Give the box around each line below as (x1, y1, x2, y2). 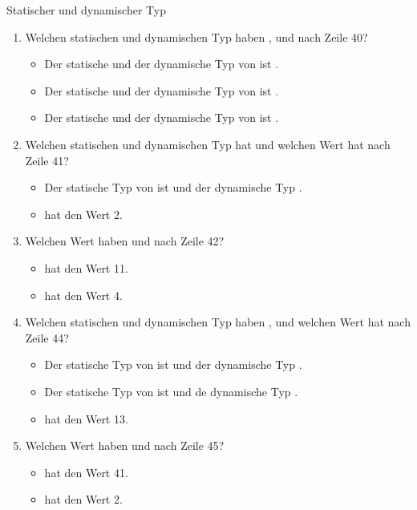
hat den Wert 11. (44, 259, 128, 276)
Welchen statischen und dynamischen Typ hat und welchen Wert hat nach (25, 136, 391, 152)
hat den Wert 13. (44, 410, 128, 427)
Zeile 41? (25, 152, 69, 168)
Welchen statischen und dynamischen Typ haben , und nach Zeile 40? (25, 28, 368, 45)
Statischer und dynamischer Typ (6, 2, 166, 18)
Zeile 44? (25, 329, 69, 346)
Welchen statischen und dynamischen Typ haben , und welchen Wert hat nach (25, 314, 411, 330)
